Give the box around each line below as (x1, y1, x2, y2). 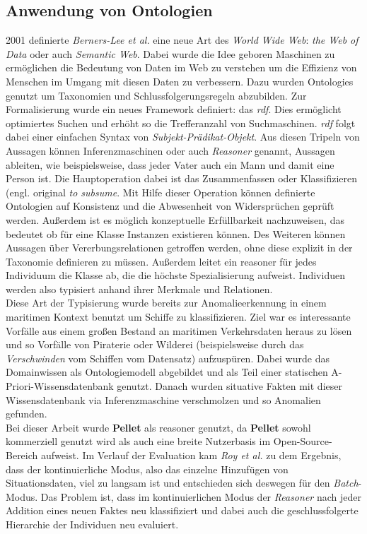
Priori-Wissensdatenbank (6, 379, 114, 393)
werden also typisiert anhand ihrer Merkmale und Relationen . (6, 281, 273, 296)
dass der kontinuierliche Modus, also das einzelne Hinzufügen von (6, 461, 289, 476)
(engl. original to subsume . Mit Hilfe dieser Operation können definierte (6, 184, 315, 199)
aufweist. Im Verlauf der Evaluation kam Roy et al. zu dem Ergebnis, (40, 448, 342, 463)
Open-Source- (273, 434, 332, 449)
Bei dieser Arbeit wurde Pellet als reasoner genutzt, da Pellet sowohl (6, 420, 311, 434)
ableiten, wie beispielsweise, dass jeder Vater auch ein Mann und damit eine (6, 157, 334, 172)
